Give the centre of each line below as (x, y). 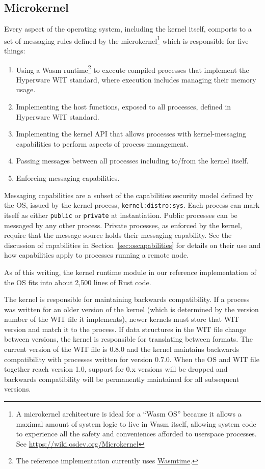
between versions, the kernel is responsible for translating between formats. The (129, 339)
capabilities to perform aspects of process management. (102, 143)
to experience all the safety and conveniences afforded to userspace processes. (136, 434)
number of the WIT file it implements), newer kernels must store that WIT (122, 319)
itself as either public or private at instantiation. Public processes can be (121, 215)
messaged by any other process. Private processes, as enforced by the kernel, (123, 225)
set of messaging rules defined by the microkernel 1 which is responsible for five (126, 40)
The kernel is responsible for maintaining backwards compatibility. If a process (127, 299)
